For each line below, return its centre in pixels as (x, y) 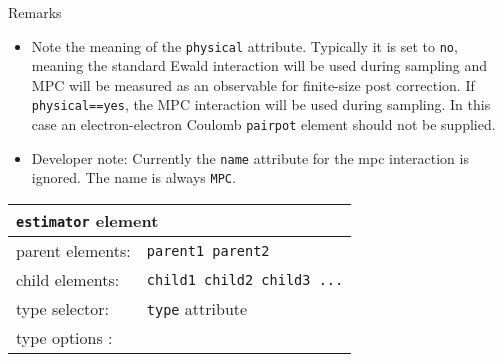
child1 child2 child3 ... (245, 279)
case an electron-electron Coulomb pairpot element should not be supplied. (263, 124)
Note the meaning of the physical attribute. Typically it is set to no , (244, 45)
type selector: (63, 309)
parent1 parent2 (208, 250)
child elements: (68, 280)
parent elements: (73, 251)
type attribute (197, 309)
